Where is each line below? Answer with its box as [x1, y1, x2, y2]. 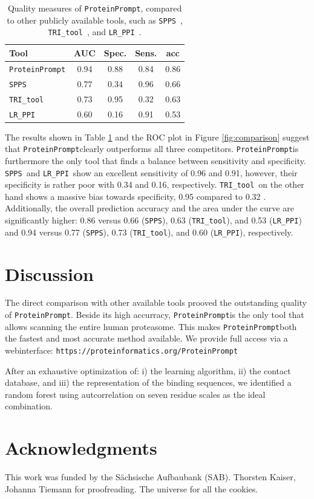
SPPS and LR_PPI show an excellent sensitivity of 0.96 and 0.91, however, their [5, 166, 298, 179]
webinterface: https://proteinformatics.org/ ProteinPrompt [5, 343, 238, 356]
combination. [5, 400, 53, 412]
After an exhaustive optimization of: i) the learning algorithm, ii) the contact [5, 364, 291, 377]
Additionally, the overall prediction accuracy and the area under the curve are [5, 202, 294, 214]
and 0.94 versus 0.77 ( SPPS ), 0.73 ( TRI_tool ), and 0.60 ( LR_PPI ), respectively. [5, 225, 293, 238]
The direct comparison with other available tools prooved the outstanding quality [5, 296, 307, 309]
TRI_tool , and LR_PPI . [48, 25, 142, 38]
